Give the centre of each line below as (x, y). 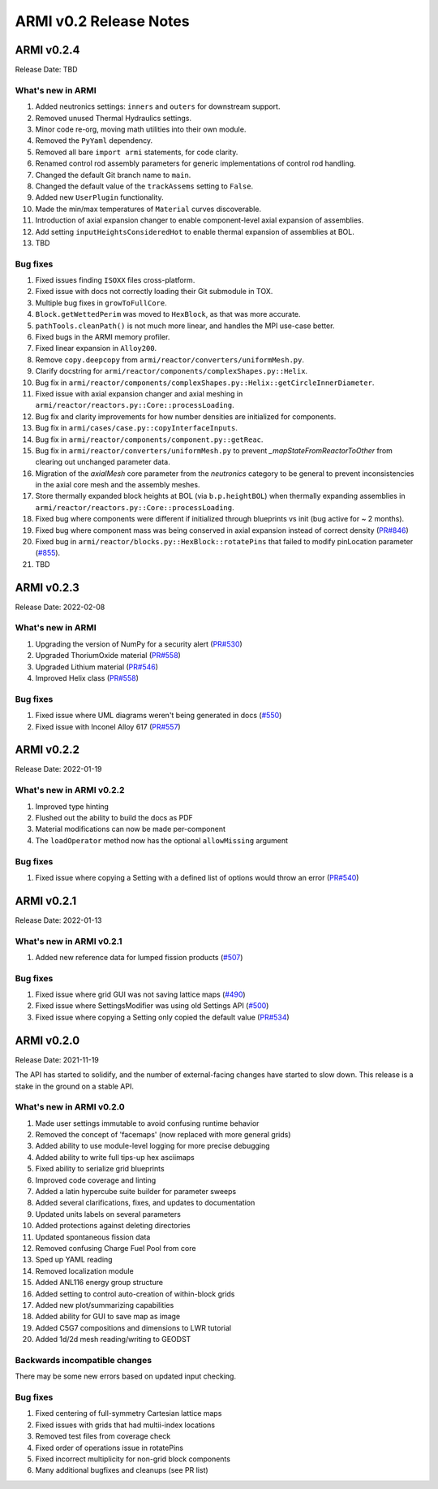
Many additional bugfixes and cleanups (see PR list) (122, 1470)
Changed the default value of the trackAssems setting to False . (144, 186)
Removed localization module (84, 1270)
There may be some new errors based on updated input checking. (126, 1376)
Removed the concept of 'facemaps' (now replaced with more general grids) (163, 1135)
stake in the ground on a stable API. (74, 1086)
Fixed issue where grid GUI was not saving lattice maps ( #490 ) (141, 994)
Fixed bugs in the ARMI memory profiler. (103, 336)
